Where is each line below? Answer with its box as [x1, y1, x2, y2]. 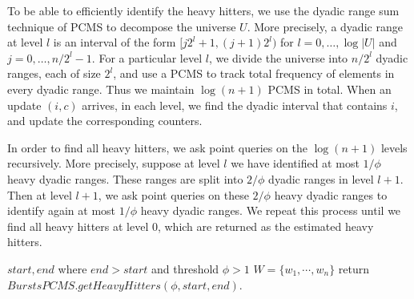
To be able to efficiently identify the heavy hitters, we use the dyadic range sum [7, 2, 400, 18]
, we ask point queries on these [98, 186, 249, 203]
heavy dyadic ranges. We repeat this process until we [140, 202, 401, 219]
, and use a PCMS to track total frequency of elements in [113, 65, 395, 82]
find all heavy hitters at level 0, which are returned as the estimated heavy [7, 217, 374, 234]
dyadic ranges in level [268, 170, 374, 187]
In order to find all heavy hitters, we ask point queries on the [7, 139, 307, 156]
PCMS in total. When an [267, 80, 392, 97]
